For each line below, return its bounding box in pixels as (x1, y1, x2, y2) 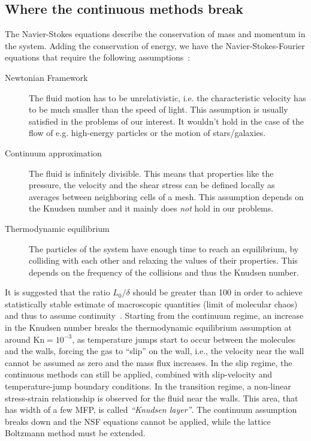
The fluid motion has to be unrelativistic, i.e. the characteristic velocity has (29, 91, 306, 104)
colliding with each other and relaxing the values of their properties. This (29, 254, 298, 267)
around (5, 333, 31, 345)
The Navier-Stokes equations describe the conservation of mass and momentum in (5, 28, 306, 40)
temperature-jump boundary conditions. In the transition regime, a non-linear (5, 380, 291, 392)
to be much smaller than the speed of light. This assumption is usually (29, 103, 288, 116)
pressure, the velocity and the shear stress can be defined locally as (29, 179, 275, 191)
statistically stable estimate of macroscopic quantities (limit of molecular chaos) (5, 297, 298, 310)
